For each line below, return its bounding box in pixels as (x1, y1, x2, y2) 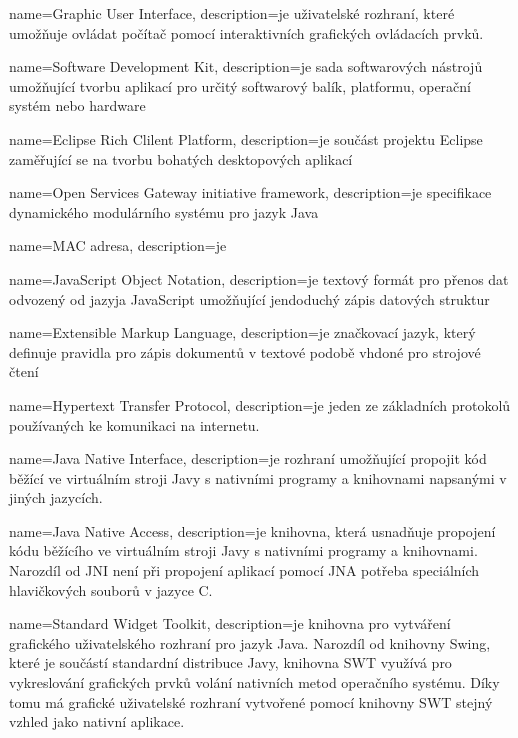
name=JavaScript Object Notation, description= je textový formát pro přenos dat (9, 268, 509, 289)
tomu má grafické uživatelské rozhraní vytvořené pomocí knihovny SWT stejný (9, 691, 493, 712)
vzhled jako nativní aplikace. (9, 711, 185, 732)
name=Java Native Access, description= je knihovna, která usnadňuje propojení (9, 520, 496, 541)
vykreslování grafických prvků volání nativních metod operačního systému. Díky (9, 672, 500, 693)
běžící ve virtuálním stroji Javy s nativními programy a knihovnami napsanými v (9, 467, 507, 488)
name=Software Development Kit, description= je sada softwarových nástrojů (9, 56, 483, 77)
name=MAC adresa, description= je (9, 235, 227, 256)
